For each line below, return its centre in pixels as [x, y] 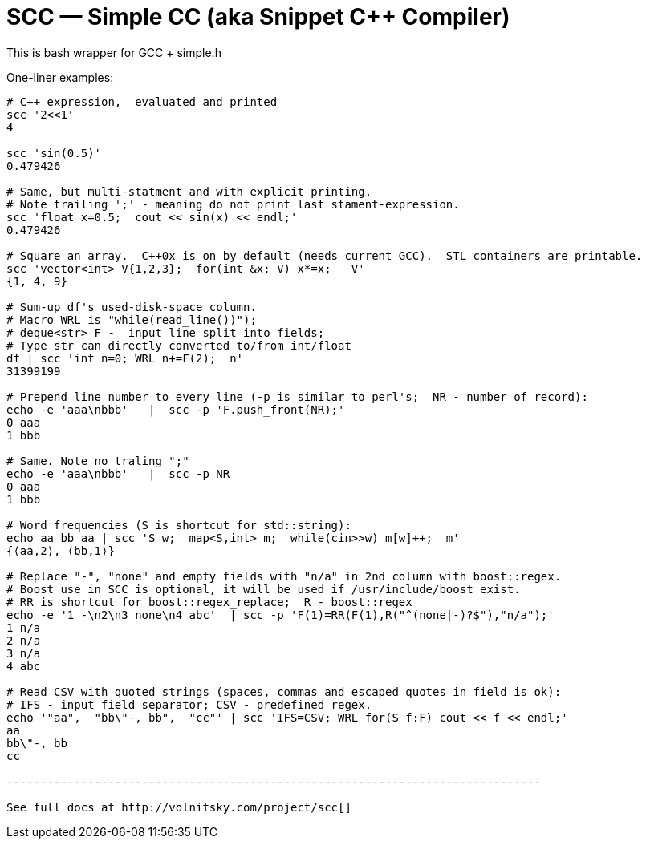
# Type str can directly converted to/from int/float [179, 345]
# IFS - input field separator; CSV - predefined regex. [189, 704]
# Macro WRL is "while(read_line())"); [132, 319]
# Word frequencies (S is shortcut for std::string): [179, 525]
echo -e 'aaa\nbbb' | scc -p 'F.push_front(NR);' [176, 409]
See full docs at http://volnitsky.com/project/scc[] [179, 807]
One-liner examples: [60, 77]
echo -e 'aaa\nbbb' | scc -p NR [118, 473]
